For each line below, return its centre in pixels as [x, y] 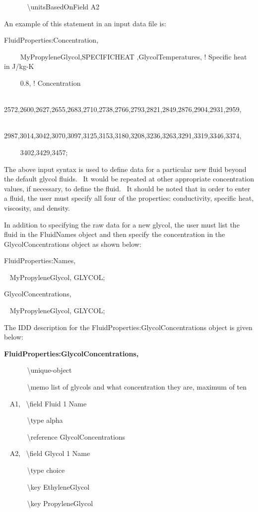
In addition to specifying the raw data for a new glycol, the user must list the [122, 224]
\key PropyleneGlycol [60, 503]
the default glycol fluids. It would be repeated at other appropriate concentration [129, 179]
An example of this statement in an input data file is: [85, 23]
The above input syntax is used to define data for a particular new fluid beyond [125, 169]
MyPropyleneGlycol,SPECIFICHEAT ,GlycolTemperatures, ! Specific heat [133, 56]
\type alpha [45, 420]
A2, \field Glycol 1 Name [50, 453]
